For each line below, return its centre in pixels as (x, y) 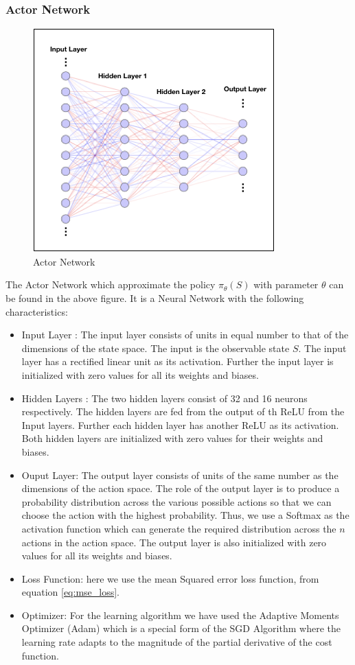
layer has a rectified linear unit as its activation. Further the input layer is (177, 361)
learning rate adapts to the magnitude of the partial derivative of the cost (177, 642)
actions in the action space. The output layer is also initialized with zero (174, 542)
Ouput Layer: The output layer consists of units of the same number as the (180, 475)
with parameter (286, 284)
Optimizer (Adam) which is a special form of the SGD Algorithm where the (181, 628)
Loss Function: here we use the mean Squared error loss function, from (170, 578)
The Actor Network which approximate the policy (111, 284)
